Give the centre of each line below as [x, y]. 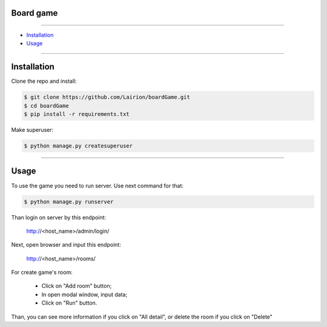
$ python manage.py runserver [69, 202]
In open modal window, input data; [84, 294]
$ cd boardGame [46, 105]
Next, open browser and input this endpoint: [66, 245]
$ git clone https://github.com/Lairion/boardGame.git [107, 97]
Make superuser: [32, 130]
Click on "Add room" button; [77, 286]
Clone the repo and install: [44, 81]
